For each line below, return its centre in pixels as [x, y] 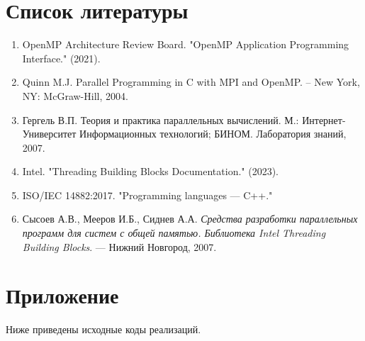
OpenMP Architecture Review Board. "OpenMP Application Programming [186, 44]
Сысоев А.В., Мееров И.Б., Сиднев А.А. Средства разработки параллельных [190, 219]
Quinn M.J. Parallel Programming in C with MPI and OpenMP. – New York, [191, 82]
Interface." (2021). [61, 58]
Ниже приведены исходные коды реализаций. [103, 329]
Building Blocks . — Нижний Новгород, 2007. [119, 246]
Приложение [62, 295]
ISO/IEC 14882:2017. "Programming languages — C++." [147, 195]
